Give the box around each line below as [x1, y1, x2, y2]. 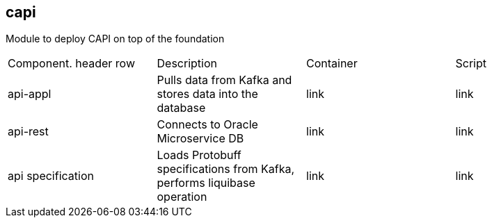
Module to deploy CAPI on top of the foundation [6, 33, 225, 45]
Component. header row [8, 56, 135, 71]
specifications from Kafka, [157, 162, 295, 176]
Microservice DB [157, 131, 244, 146]
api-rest [8, 124, 49, 139]
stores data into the [157, 87, 258, 101]
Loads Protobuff [157, 148, 241, 163]
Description [157, 56, 217, 71]
